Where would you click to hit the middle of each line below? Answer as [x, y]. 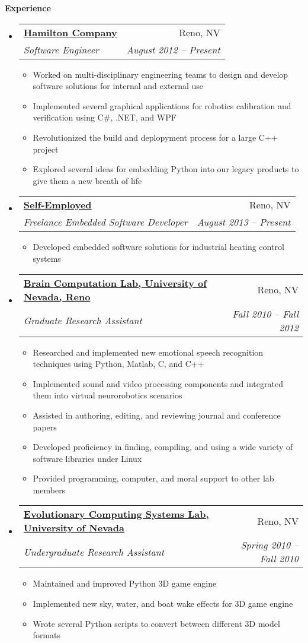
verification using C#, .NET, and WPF [105, 117]
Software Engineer [61, 49]
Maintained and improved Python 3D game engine [125, 583]
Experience [28, 8]
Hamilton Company [70, 32]
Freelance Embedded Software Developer [105, 222]
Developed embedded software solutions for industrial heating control [158, 247]
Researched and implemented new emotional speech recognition [148, 352]
